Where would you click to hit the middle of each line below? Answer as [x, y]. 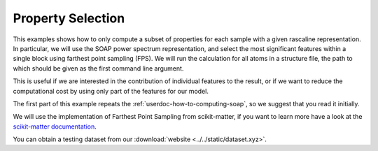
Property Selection [69, 18]
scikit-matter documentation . [55, 127]
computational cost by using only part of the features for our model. [111, 91]
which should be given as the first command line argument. [98, 68]
